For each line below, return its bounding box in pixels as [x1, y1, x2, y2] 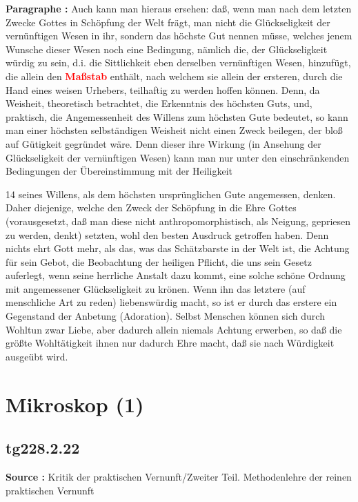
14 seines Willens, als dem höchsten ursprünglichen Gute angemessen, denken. [6, 186, 336, 201]
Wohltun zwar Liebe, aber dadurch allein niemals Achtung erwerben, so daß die [6, 322, 342, 336]
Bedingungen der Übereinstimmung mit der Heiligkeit [6, 164, 233, 178]
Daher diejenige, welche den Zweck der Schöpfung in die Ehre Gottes [6, 200, 297, 215]
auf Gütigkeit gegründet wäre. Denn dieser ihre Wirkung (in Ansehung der [6, 136, 321, 151]
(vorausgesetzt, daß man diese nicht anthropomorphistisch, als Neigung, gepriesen [6, 213, 351, 228]
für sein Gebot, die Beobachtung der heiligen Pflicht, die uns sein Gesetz [6, 254, 312, 269]
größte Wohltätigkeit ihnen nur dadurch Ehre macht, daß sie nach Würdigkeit [6, 336, 335, 350]
